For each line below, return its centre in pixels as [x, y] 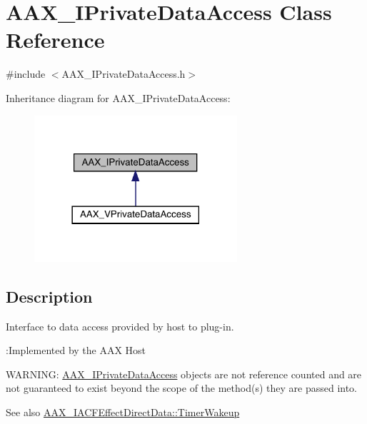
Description [49, 296]
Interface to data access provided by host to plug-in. [120, 326]
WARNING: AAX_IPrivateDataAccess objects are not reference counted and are [184, 374]
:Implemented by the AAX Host [76, 350]
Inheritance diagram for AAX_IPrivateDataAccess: [118, 97]
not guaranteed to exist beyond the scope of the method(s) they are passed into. [182, 388]
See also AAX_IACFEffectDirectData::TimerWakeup [123, 412]
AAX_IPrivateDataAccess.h [124, 74]
